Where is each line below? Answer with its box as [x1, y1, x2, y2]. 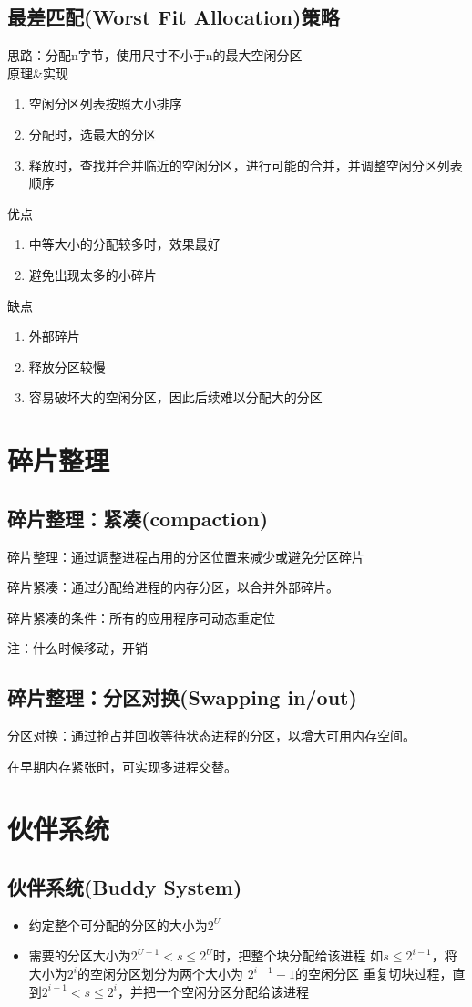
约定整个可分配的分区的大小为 [28, 915, 208, 934]
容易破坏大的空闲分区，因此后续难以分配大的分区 [28, 388, 323, 407]
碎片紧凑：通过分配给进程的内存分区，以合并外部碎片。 [7, 577, 339, 597]
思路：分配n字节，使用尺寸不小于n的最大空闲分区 [7, 46, 303, 65]
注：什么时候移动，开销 [7, 638, 148, 658]
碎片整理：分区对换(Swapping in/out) [7, 683, 357, 711]
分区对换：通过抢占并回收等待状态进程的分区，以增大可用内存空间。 [7, 726, 416, 745]
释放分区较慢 [28, 357, 106, 376]
